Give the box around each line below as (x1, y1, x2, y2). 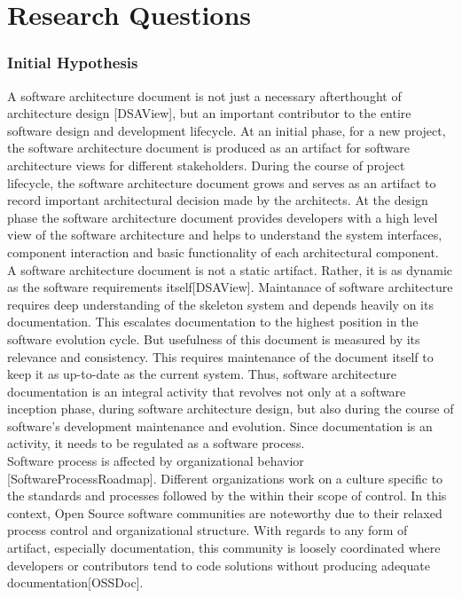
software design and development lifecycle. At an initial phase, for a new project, (7, 121, 446, 139)
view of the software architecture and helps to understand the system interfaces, (7, 225, 442, 244)
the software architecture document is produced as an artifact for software (7, 138, 411, 157)
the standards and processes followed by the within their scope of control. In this (7, 486, 447, 505)
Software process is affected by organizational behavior (7, 452, 304, 470)
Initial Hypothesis (7, 51, 138, 74)
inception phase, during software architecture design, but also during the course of (7, 399, 454, 418)
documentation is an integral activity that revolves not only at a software (7, 382, 406, 400)
